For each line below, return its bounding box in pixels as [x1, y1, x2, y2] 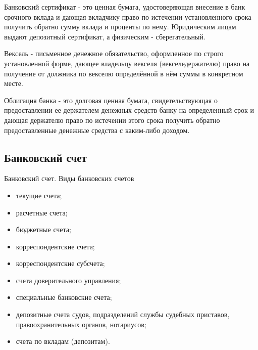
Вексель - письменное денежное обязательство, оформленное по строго [4, 48, 224, 59]
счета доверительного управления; [16, 275, 121, 285]
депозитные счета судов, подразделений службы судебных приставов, [16, 309, 230, 320]
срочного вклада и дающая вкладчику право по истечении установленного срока [4, 11, 251, 22]
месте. [4, 78, 23, 89]
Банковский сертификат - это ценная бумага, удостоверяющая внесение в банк [4, 2, 245, 12]
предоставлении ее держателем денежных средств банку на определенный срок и [4, 105, 254, 115]
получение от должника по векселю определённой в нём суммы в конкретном [4, 68, 243, 78]
